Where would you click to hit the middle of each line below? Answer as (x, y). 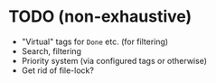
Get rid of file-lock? (57, 70)
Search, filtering (52, 51)
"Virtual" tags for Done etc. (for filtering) (95, 41)
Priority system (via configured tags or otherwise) (114, 60)
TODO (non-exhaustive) (100, 17)
